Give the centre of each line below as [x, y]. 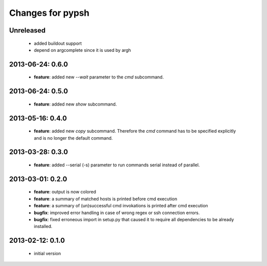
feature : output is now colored [65, 192]
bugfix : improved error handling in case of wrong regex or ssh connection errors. [117, 213]
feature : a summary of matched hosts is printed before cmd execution [106, 199]
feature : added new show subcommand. [75, 104]
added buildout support [58, 43]
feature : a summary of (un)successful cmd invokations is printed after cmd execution [121, 206]
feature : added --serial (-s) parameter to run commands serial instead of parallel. [117, 165]
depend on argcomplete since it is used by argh [82, 50]
